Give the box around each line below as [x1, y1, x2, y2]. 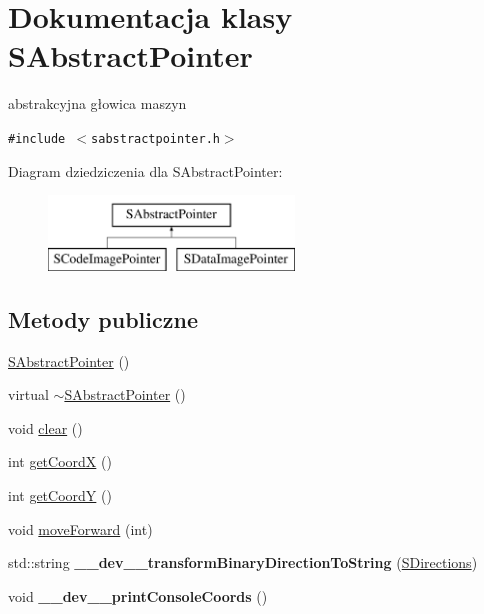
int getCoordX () [8, 451, 112, 472]
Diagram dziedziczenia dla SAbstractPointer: [8, 160, 283, 181]
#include [8, 131, 66, 146]
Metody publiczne [8, 303, 198, 334]
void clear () [8, 417, 83, 438]
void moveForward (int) [8, 518, 153, 539]
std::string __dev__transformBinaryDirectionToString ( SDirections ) [8, 552, 478, 573]
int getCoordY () [8, 484, 112, 505]
